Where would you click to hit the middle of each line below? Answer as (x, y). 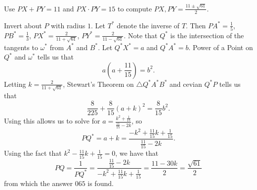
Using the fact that (33, 153)
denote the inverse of (148, 25)
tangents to (21, 47)
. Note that (141, 35)
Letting (15, 84)
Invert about (23, 25)
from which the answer (38, 183)
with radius (68, 25)
